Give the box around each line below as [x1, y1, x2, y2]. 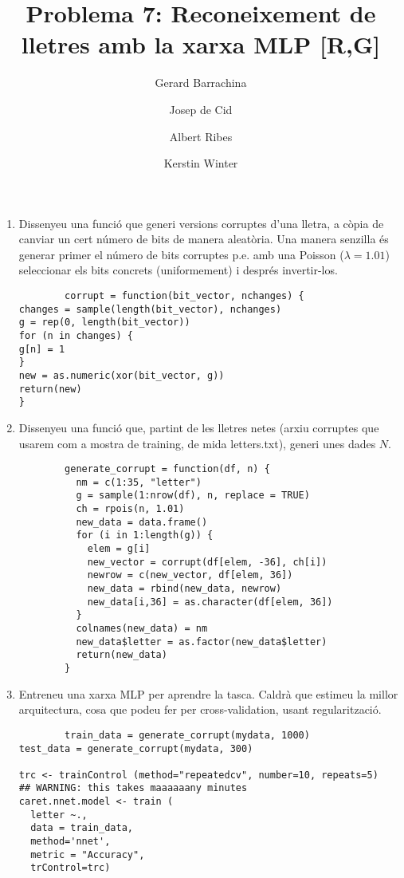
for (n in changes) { [18, 330, 133, 342]
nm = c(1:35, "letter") [76, 476, 202, 488]
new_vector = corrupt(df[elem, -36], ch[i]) [87, 556, 328, 568]
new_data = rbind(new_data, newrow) [87, 583, 282, 595]
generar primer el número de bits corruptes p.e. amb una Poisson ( [18, 246, 344, 262]
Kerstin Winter [163, 155, 238, 171]
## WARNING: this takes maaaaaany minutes [18, 782, 248, 794]
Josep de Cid [169, 100, 233, 117]
